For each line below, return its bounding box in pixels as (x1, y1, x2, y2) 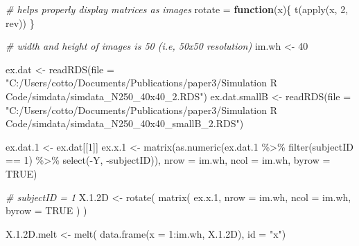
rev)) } (6, 15, 35, 30)
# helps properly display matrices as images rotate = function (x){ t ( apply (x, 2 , (6, 2, 349, 16)
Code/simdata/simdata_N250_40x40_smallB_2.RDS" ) (6, 116, 244, 131)
